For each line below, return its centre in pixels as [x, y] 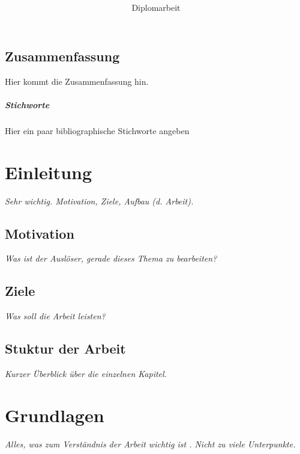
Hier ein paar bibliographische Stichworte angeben [97, 130]
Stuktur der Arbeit [65, 348]
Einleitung [49, 172]
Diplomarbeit [156, 8]
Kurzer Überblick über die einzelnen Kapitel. [86, 374]
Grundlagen [55, 415]
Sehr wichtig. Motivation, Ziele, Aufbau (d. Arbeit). [99, 201]
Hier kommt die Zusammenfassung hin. [77, 81]
